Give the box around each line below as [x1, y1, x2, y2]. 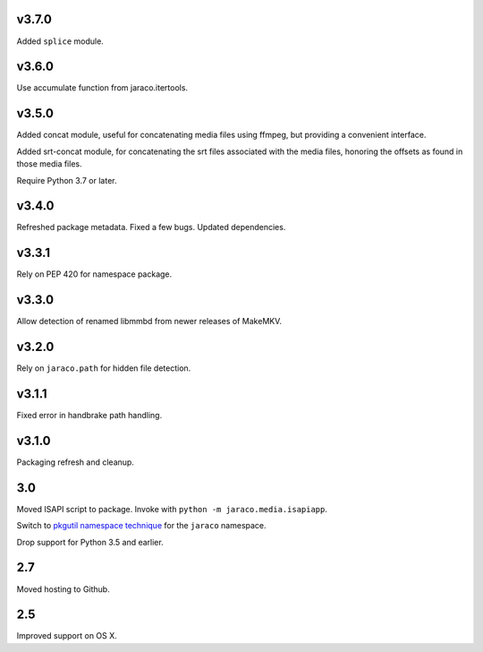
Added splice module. [16, 36, 105, 47]
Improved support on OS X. [16, 631, 118, 641]
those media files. [16, 159, 82, 169]
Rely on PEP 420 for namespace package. [16, 269, 173, 279]
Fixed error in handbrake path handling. [16, 410, 163, 421]
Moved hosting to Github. [16, 583, 111, 595]
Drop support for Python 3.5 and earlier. [16, 536, 165, 547]
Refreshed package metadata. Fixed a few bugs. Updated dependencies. [16, 222, 286, 233]
